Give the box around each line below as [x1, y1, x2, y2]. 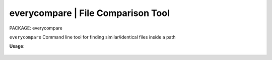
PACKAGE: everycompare [9, 25, 62, 31]
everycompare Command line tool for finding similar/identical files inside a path [9, 34, 176, 40]
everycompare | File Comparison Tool [9, 7, 170, 18]
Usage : [9, 43, 25, 49]
